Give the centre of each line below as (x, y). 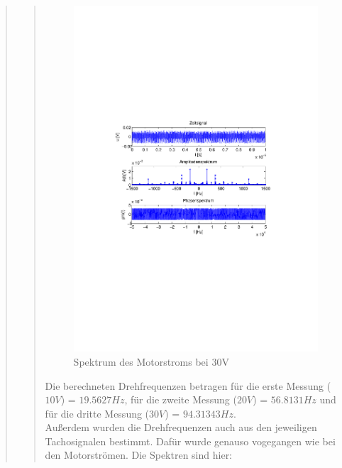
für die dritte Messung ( (97, 413)
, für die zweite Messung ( (181, 399)
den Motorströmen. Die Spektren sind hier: (139, 455)
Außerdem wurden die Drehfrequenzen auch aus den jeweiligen (181, 427)
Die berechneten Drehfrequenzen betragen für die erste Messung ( (188, 385)
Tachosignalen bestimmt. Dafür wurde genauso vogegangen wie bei (190, 441)
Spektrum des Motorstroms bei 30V (151, 361)
